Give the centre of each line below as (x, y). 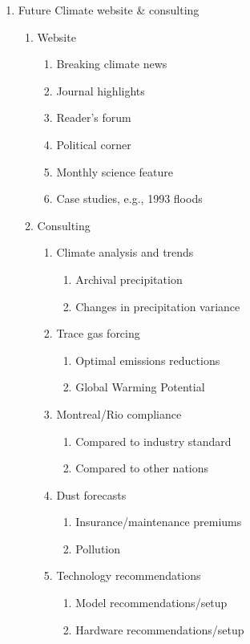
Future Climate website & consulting (109, 10)
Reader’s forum (94, 117)
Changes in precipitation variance (158, 306)
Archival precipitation (129, 279)
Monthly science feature (115, 171)
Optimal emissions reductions (148, 360)
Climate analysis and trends (125, 252)
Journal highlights (101, 90)
